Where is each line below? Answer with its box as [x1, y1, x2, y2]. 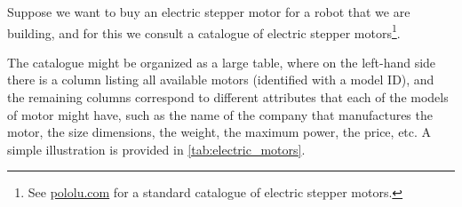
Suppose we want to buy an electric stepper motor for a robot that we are [7, 3, 410, 20]
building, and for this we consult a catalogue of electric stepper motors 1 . [7, 20, 401, 42]
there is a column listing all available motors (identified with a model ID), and [7, 70, 434, 89]
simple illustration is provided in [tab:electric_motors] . [7, 139, 306, 158]
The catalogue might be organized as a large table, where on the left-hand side [7, 52, 436, 71]
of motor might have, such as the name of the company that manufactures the [7, 105, 433, 123]
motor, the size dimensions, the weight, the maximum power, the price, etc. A [7, 123, 432, 141]
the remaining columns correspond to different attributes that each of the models [7, 88, 449, 107]
